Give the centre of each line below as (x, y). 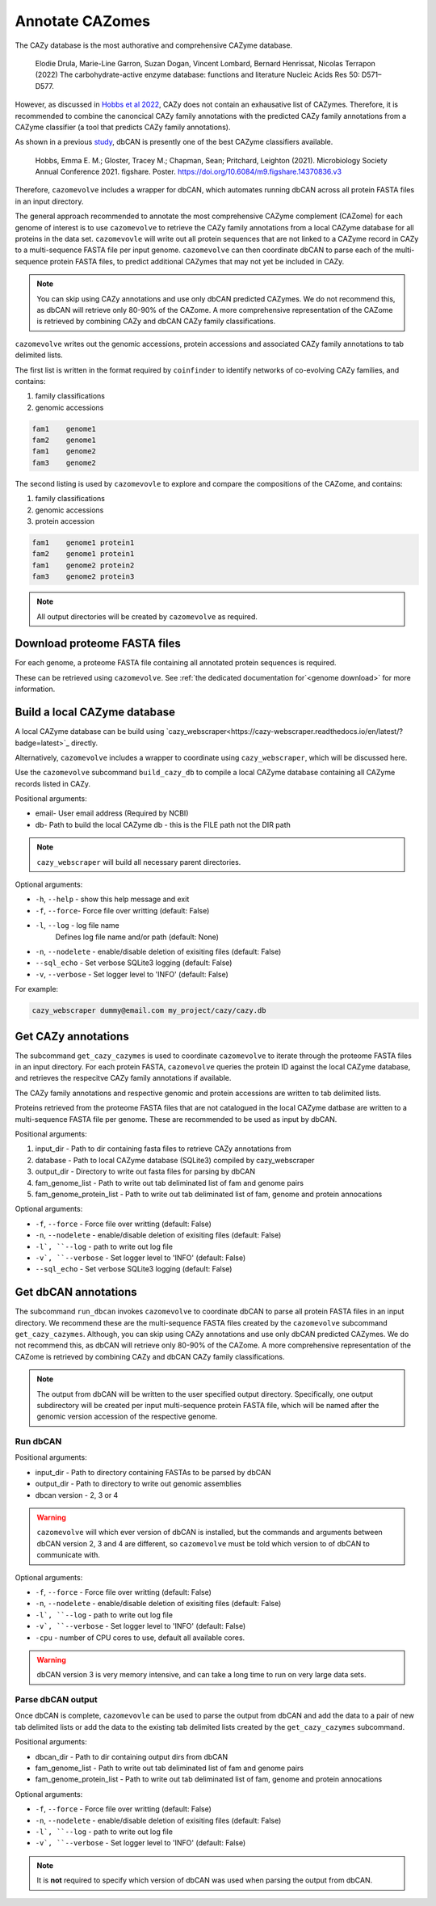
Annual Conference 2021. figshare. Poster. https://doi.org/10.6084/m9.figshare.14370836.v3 (189, 172)
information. (35, 689)
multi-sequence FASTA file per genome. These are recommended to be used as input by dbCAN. (176, 1119)
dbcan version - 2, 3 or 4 (77, 1495)
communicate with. (69, 1555)
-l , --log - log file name (78, 926)
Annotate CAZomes (83, 21)
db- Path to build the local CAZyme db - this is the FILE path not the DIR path (163, 824)
